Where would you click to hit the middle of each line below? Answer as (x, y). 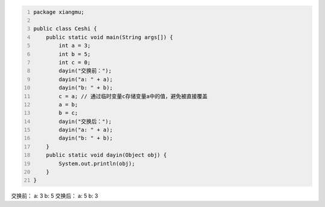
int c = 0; (75, 62)
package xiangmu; (59, 12)
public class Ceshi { (65, 29)
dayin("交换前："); (85, 71)
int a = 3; (75, 46)
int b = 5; (75, 54)
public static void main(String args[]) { (110, 37)
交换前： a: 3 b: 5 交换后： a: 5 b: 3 (55, 196)
